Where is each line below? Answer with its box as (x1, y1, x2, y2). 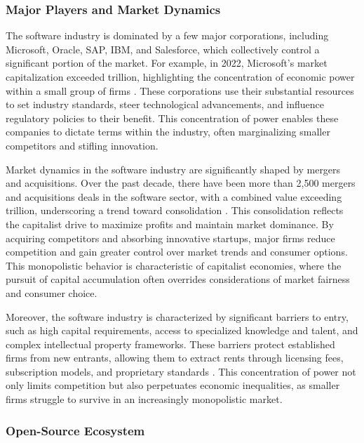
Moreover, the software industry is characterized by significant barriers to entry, (6, 309, 349, 324)
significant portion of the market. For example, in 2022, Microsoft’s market (6, 55, 328, 70)
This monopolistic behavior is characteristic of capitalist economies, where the (6, 258, 342, 272)
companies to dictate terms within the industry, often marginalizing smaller (6, 124, 330, 139)
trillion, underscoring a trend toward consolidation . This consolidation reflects (6, 203, 344, 218)
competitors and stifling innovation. (6, 138, 159, 152)
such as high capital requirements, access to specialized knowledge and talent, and (6, 323, 358, 338)
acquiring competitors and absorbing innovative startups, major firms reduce (6, 230, 335, 245)
